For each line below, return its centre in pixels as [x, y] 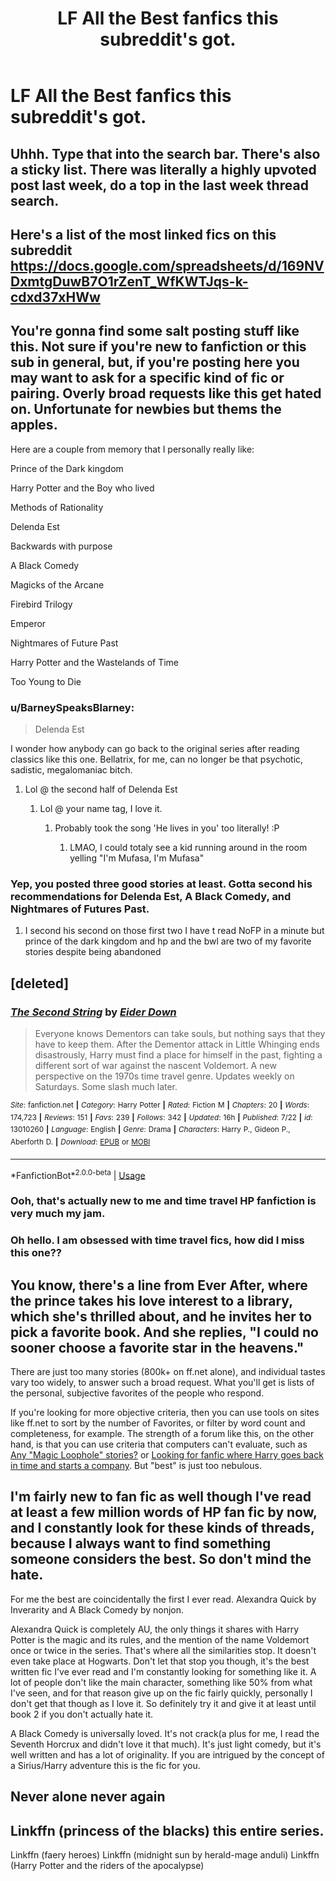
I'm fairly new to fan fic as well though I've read [161, 1497]
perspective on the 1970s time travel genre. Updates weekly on [164, 1076]
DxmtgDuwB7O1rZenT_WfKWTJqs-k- [129, 281]
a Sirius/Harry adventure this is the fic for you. [105, 1765]
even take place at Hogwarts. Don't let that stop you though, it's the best [160, 1661]
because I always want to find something [141, 1543]
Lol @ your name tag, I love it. [101, 809]
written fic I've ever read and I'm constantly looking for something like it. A [163, 1671]
